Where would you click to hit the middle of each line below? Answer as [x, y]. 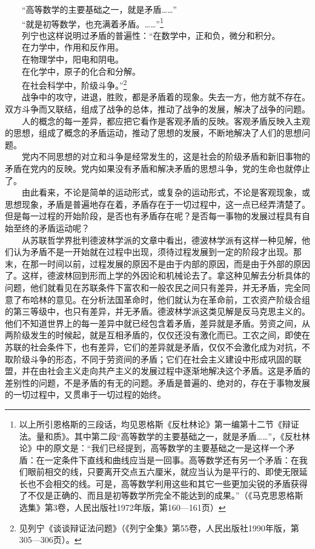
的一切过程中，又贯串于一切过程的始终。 [85, 394]
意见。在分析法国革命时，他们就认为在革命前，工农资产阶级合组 [183, 299]
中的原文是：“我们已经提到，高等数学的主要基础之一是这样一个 [161, 448]
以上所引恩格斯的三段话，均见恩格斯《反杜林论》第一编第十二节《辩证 [159, 424]
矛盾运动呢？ [64, 228]
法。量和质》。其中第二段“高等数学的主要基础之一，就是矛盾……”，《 [152, 436]
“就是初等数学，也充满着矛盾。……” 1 [92, 22]
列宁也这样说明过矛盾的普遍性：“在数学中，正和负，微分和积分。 [151, 35]
